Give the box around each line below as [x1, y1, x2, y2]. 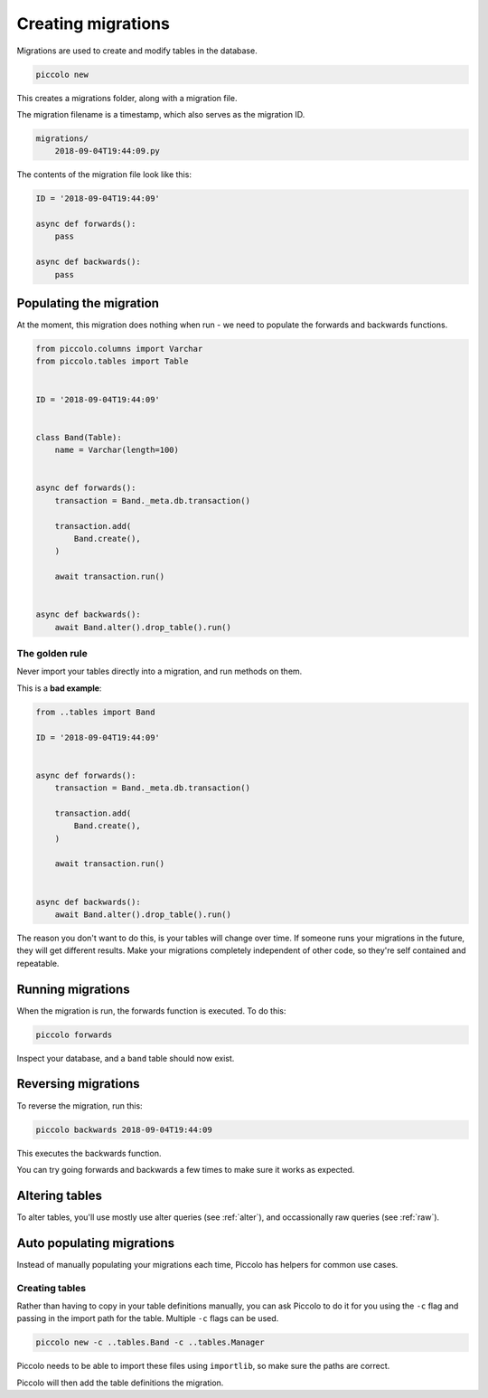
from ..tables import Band [35, 706, 155, 717]
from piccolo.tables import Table [35, 356, 189, 366]
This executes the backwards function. [16, 1148, 162, 1158]
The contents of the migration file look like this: [16, 169, 192, 180]
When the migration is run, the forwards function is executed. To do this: [16, 1005, 286, 1016]
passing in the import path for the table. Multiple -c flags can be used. [16, 1313, 279, 1324]
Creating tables [16, 1281, 86, 1294]
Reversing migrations [16, 1076, 140, 1091]
